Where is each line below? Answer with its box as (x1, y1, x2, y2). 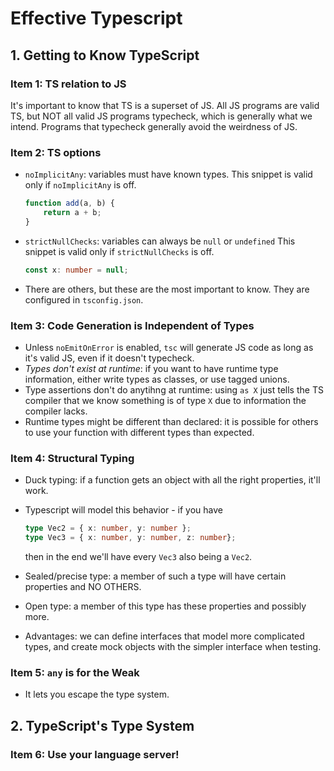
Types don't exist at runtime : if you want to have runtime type (24, 362, 279, 374)
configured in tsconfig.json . (24, 293, 144, 306)
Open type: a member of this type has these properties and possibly (24, 600, 307, 612)
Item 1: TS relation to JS (10, 77, 127, 91)
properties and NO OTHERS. (24, 581, 142, 593)
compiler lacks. (24, 405, 88, 417)
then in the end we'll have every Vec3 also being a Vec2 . (24, 551, 253, 563)
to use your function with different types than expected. (24, 426, 255, 438)
